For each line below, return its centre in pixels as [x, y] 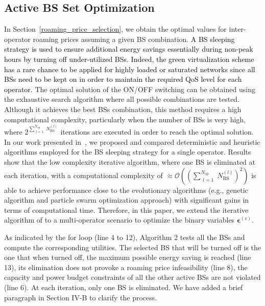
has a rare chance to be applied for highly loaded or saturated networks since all [130, 69]
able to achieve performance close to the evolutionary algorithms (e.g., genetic [126, 190]
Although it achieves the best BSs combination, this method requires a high [123, 109]
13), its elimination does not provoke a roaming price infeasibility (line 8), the [126, 267]
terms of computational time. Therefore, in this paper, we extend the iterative [126, 210]
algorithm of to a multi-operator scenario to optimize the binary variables [119, 220]
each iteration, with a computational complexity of [83, 175]
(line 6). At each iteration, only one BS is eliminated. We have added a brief [124, 287]
